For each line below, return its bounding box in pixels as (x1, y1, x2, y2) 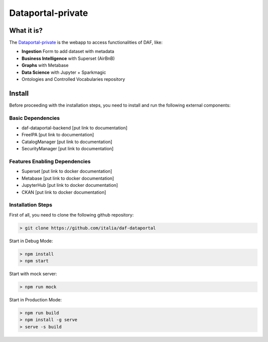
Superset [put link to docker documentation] (21, 169, 113, 174)
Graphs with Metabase (21, 62, 69, 68)
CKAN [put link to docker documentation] (21, 189, 106, 195)
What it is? (9, 26, 43, 35)
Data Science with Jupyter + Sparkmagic (21, 69, 106, 75)
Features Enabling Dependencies (9, 158, 91, 165)
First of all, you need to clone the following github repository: (9, 212, 134, 218)
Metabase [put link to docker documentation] (21, 175, 114, 181)
